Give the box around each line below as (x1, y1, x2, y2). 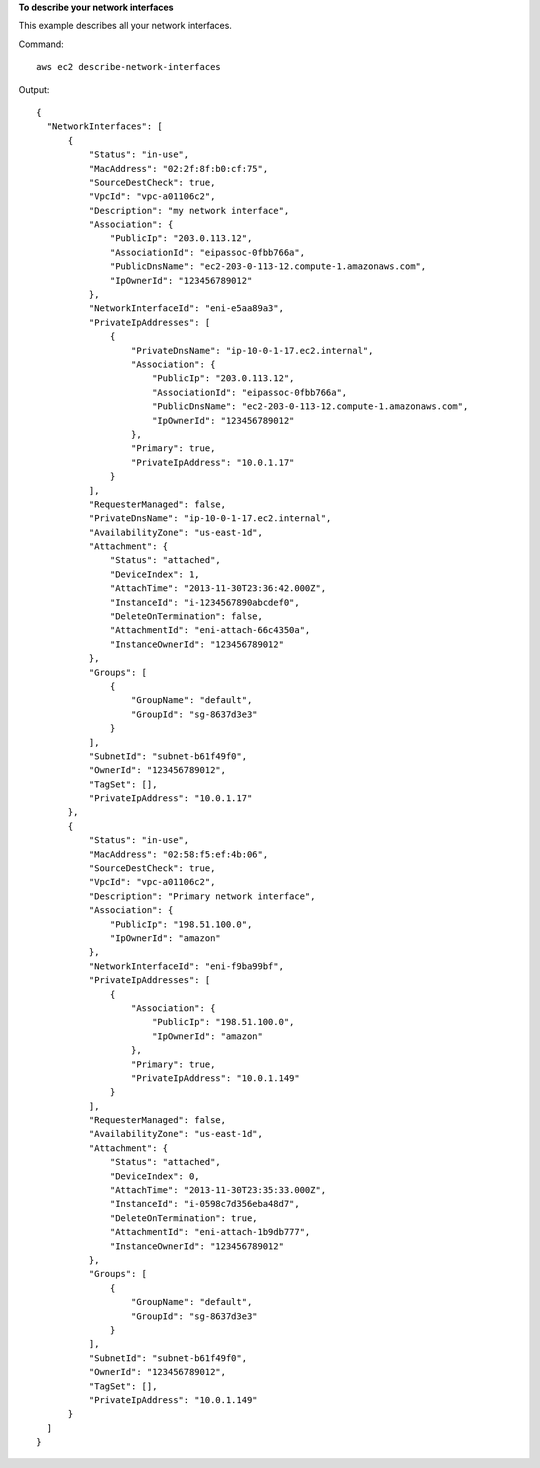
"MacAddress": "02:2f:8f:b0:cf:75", (88, 163, 269, 174)
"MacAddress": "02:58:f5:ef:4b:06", (88, 848, 269, 860)
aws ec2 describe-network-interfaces (36, 61, 222, 73)
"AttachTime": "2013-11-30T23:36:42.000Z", (110, 583, 327, 594)
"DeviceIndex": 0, (110, 1170, 200, 1182)
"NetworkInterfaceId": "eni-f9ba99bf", (88, 960, 285, 972)
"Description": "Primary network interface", (88, 890, 316, 902)
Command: (18, 38, 64, 50)
